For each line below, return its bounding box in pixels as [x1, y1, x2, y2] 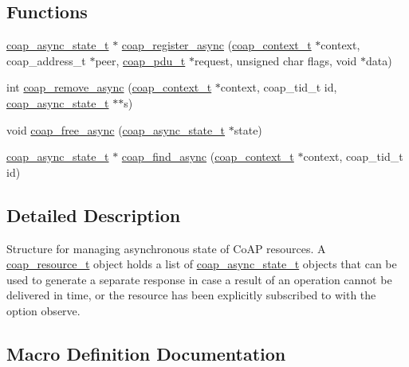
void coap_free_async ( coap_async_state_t [6, 121, 226, 138]
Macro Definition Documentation [6, 341, 286, 365]
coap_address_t [6, 52, 86, 68]
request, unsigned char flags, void [194, 52, 357, 68]
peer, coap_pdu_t [95, 52, 186, 68]
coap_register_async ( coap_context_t [121, 37, 312, 53]
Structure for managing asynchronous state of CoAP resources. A [6, 240, 326, 256]
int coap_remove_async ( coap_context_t [6, 79, 212, 96]
